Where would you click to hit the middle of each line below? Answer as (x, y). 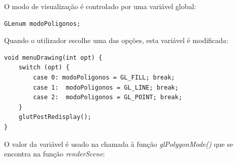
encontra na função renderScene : (55, 154)
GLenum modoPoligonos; (42, 24)
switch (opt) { (44, 68)
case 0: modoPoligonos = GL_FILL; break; (104, 77)
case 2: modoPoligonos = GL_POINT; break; (108, 97)
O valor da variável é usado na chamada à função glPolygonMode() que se (119, 144)
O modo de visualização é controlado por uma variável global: (100, 6)
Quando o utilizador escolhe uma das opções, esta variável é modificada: (116, 40)
